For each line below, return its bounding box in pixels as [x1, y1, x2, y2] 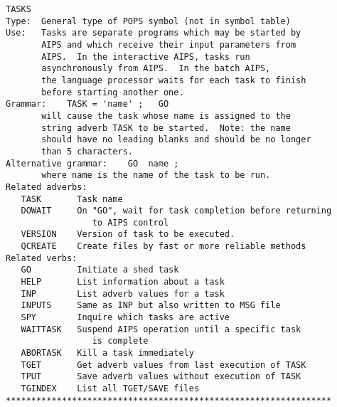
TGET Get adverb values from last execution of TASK [21, 359, 306, 370]
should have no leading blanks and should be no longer [41, 134, 311, 145]
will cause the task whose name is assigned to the [41, 110, 291, 121]
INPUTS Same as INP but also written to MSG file [21, 300, 281, 311]
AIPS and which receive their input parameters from [41, 39, 296, 50]
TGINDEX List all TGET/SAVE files [21, 384, 200, 393]
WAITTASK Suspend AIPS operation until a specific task [21, 324, 301, 334]
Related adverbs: [6, 181, 87, 192]
